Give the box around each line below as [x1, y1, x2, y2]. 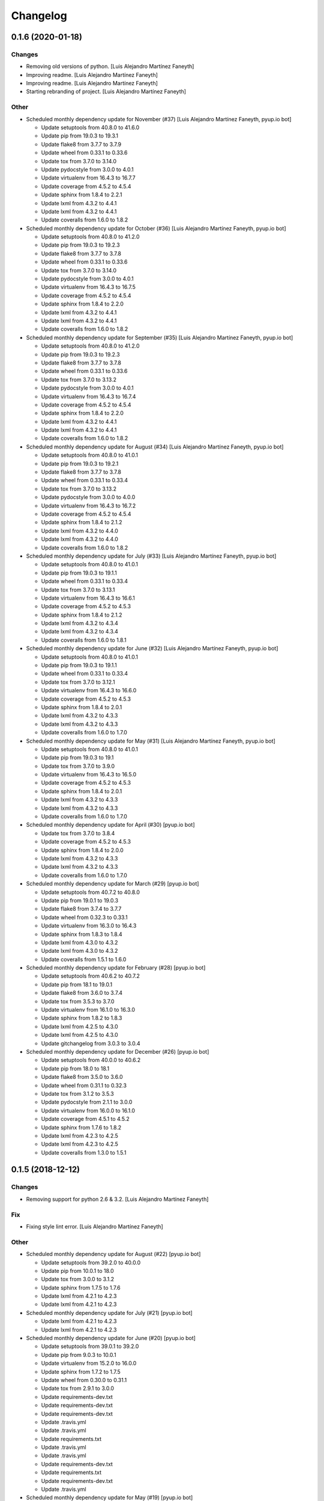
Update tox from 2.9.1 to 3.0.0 [41, 1385, 114, 1392]
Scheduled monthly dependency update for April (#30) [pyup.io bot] [26, 821, 195, 829]
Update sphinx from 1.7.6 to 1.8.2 [41, 1123, 122, 1131]
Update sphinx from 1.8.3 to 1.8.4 [41, 931, 122, 938]
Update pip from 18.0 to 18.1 [41, 1065, 110, 1072]
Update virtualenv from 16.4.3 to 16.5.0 [41, 771, 137, 778]
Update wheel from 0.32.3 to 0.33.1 [41, 913, 128, 921]
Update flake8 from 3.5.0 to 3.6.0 [41, 1074, 123, 1081]
